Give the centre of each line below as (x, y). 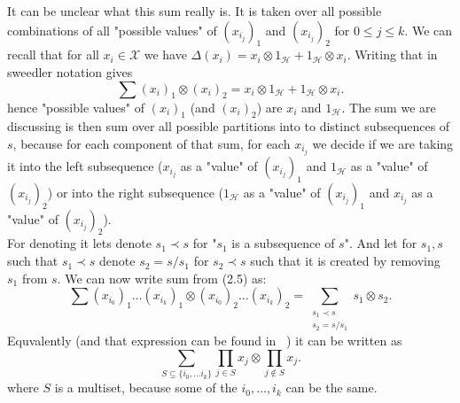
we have (165, 54)
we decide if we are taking (383, 143)
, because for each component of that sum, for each (152, 143)
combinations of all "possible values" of (112, 30)
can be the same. (331, 387)
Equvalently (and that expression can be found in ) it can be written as (205, 341)
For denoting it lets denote (79, 243)
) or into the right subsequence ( (135, 192)
